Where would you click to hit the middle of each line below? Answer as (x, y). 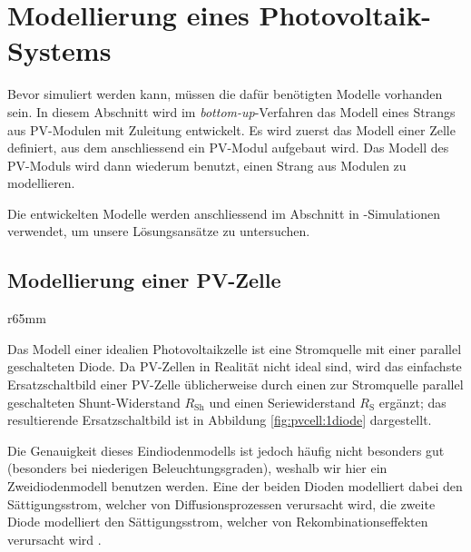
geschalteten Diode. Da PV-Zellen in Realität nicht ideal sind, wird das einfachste (235, 366)
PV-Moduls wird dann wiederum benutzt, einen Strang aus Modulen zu (207, 165)
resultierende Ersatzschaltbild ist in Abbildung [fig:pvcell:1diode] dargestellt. (220, 420)
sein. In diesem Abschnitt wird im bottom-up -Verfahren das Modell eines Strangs (231, 111)
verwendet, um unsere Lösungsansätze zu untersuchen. (159, 231)
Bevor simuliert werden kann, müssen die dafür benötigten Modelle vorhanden (225, 94)
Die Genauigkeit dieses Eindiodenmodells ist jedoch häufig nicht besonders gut (226, 450)
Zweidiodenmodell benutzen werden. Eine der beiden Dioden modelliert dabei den (235, 486)
